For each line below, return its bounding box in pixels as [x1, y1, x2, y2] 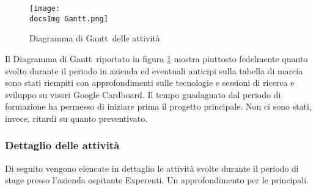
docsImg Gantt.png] [29, 14, 108, 23]
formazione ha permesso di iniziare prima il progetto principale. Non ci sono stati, [5, 100, 312, 113]
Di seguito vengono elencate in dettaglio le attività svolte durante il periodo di [5, 161, 299, 174]
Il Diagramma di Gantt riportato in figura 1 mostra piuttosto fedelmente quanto [5, 52, 308, 65]
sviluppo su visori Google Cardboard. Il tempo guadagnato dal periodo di [5, 88, 281, 100]
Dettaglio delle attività [5, 138, 120, 153]
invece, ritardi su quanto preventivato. [5, 111, 148, 124]
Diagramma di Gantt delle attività [29, 32, 160, 44]
